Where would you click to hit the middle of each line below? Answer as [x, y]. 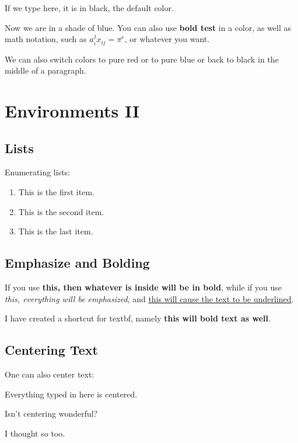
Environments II [72, 111]
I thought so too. [35, 433]
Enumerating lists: [38, 172]
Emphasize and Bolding [77, 263]
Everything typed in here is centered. [71, 394]
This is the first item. [56, 192]
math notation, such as [46, 39]
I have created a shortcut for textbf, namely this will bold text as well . [138, 318]
